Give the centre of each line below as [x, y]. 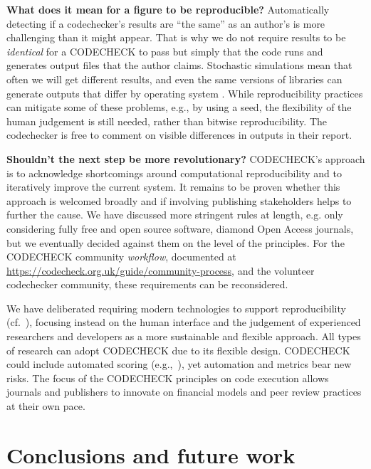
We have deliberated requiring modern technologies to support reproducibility [176, 308]
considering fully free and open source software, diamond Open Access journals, [180, 228]
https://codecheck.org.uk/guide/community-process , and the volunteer [161, 270]
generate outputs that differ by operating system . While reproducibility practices [185, 93]
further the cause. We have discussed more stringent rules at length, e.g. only [175, 215]
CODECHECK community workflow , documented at [121, 257]
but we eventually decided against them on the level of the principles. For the [176, 242]
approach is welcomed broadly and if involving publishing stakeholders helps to [179, 200]
